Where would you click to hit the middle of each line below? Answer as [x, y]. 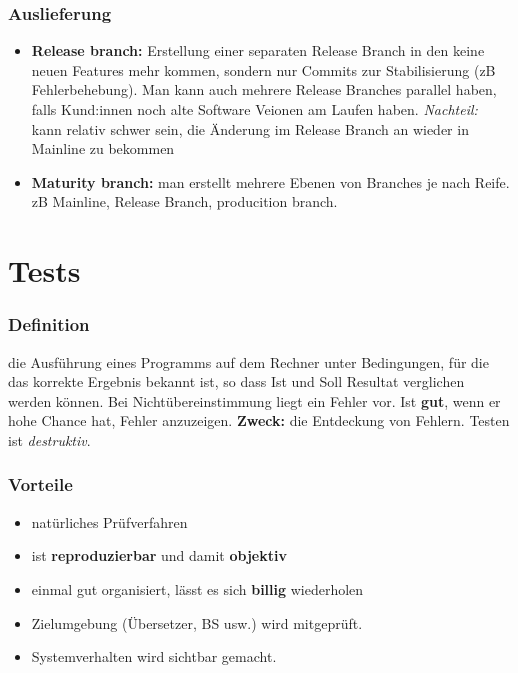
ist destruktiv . [49, 439]
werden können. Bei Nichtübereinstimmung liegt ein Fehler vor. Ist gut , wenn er [254, 400]
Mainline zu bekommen [103, 148]
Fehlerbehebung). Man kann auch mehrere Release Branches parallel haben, [264, 89]
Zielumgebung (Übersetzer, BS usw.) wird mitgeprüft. [197, 622]
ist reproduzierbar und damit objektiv [159, 555]
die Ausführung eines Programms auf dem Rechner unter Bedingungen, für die [248, 361]
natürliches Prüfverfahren [109, 521]
